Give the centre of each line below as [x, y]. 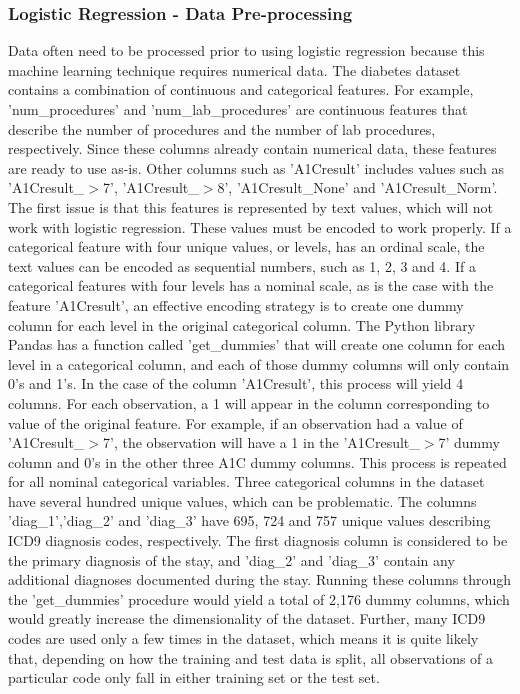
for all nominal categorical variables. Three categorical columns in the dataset [246, 481]
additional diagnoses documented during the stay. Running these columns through [260, 579]
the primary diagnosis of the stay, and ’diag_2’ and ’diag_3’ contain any [231, 559]
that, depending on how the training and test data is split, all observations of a [251, 657]
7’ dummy [469, 442]
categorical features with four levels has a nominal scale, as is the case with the [251, 285]
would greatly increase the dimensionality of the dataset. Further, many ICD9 [247, 618]
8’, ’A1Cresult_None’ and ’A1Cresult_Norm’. [357, 187]
